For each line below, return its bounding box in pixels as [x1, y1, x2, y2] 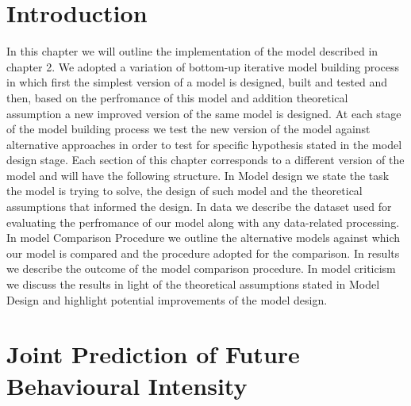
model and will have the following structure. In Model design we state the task [6, 167, 390, 183]
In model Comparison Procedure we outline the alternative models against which [6, 229, 401, 246]
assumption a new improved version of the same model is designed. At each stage [6, 105, 401, 121]
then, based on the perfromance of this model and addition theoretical [6, 89, 348, 105]
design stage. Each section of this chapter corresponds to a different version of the [6, 151, 405, 168]
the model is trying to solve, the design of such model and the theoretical [6, 182, 363, 199]
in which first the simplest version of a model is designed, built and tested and [6, 74, 388, 90]
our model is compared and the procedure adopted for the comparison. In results [6, 244, 400, 261]
